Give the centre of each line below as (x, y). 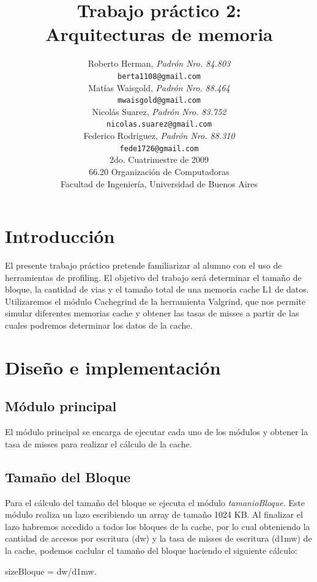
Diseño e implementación (113, 367)
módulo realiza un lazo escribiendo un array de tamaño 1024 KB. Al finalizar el (154, 514)
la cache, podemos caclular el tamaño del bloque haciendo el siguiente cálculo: (151, 550)
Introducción (60, 236)
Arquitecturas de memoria (159, 34)
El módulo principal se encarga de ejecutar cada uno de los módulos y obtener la (157, 432)
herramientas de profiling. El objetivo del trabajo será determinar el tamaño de (153, 277)
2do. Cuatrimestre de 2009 (159, 159)
